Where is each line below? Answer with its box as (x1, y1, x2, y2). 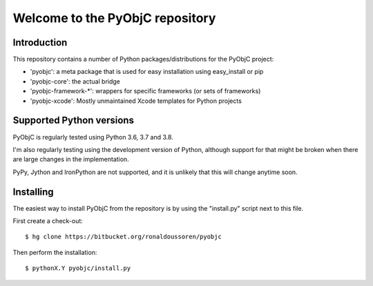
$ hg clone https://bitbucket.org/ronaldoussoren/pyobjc (25, 233, 222, 241)
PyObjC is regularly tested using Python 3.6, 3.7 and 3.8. (12, 133, 174, 141)
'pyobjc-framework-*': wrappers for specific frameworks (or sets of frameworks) (30, 87, 261, 95)
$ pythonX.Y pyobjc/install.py (25, 265, 131, 272)
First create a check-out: (12, 217, 83, 225)
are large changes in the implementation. (12, 155, 129, 164)
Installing (12, 186, 55, 198)
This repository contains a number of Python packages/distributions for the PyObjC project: (12, 55, 274, 64)
